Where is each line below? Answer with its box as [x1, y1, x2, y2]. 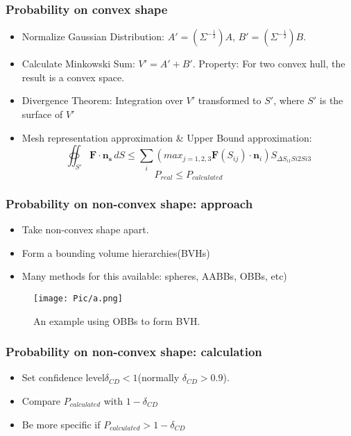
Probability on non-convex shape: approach [6, 194, 253, 212]
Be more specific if [22, 417, 101, 431]
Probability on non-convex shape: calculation [6, 343, 262, 360]
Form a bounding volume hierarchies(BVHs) [22, 245, 210, 260]
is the [319, 93, 343, 108]
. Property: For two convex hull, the [192, 56, 345, 71]
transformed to [198, 93, 262, 108]
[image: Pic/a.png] [33, 293, 123, 303]
